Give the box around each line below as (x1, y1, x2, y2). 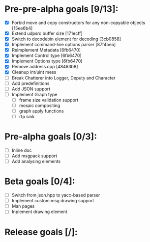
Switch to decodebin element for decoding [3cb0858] (11, 36, 121, 42)
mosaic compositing (19, 102, 60, 108)
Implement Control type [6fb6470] (11, 53, 82, 58)
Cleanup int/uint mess (11, 69, 57, 75)
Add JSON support (11, 86, 50, 92)
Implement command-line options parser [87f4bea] (11, 42, 116, 48)
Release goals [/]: (4, 226, 78, 238)
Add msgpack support (11, 153, 58, 159)
